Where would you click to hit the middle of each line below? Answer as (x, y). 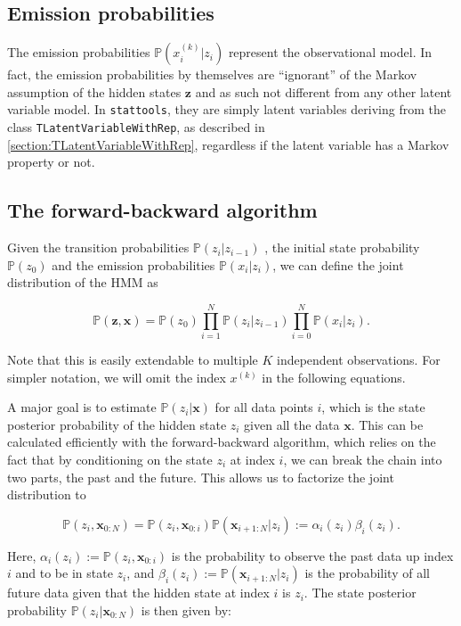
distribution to (47, 494)
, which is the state (373, 407)
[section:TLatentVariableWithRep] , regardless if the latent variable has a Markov (228, 144)
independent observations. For (359, 359)
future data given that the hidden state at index (138, 593)
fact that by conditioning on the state (110, 459)
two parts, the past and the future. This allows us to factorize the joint (201, 477)
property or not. (51, 162)
